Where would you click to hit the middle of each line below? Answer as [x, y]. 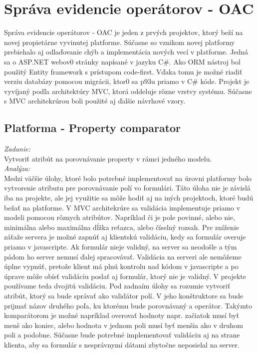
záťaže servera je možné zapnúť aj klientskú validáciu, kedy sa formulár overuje [125, 237]
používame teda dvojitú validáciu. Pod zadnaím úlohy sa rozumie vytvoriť [117, 286]
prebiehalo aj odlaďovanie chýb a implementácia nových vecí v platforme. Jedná [126, 52]
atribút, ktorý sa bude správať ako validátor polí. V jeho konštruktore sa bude [124, 295]
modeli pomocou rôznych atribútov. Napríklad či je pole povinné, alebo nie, [120, 217]
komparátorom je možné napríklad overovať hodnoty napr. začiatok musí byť [122, 315]
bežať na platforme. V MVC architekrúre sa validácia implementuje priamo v [122, 207]
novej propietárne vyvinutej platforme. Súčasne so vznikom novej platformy [120, 42]
